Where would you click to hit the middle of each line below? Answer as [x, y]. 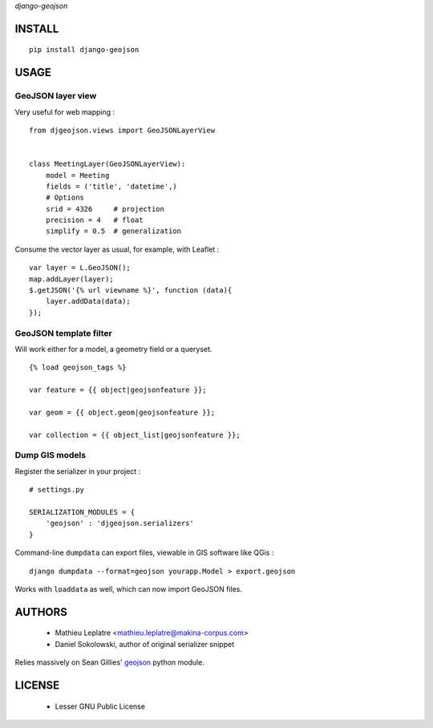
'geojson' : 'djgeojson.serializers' [119, 524]
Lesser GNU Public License [100, 706]
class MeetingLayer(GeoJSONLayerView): [107, 164]
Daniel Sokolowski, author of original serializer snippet [145, 644]
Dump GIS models [51, 455]
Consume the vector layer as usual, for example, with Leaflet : [117, 249]
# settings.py [57, 490]
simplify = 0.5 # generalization [113, 231]
